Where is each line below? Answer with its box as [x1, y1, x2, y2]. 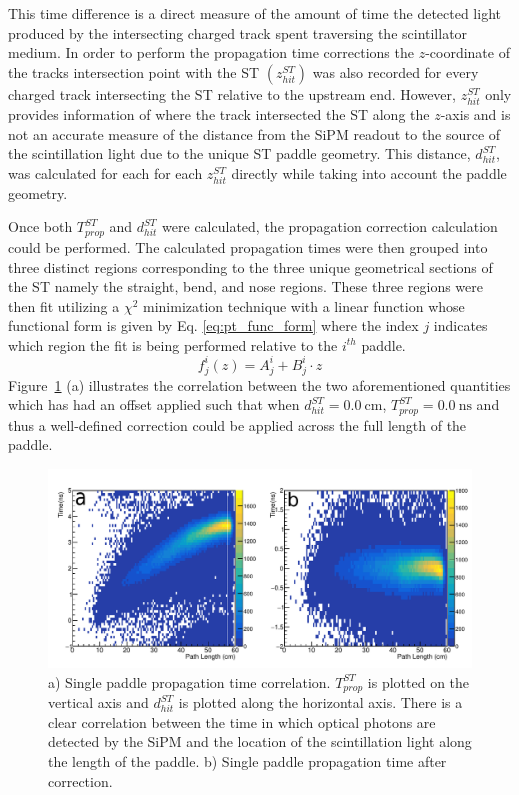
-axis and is [440, 103, 511, 124]
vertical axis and [48, 692, 149, 713]
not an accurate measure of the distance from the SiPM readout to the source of [8, 123, 501, 144]
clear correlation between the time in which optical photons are [48, 711, 436, 732]
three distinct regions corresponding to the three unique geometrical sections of [8, 256, 493, 277]
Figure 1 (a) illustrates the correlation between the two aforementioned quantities [8, 374, 511, 395]
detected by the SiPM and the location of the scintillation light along [48, 731, 472, 752]
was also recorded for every [312, 61, 479, 82]
